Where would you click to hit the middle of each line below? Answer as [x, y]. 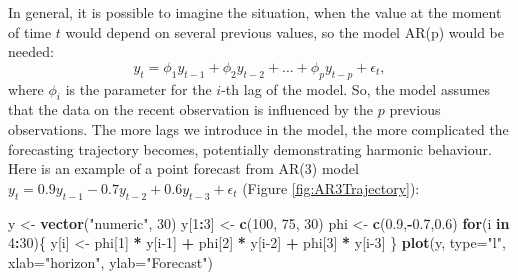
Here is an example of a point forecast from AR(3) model [183, 168]
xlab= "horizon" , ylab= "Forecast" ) [110, 261]
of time [30, 31]
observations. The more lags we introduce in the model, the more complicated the [258, 128]
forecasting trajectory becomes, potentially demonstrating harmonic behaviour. [250, 148]
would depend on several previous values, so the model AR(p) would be [285, 31]
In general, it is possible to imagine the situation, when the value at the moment [255, 12]
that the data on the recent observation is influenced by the [191, 109]
